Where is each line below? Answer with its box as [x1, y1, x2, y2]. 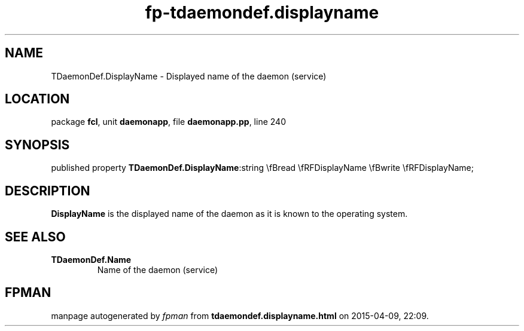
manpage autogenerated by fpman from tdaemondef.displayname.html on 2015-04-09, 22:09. [51, 310, 429, 321]
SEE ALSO [5, 229, 66, 244]
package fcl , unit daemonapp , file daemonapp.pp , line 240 [51, 117, 286, 127]
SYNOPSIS [5, 137, 70, 152]
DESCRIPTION [5, 183, 90, 198]
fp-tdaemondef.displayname [145, 2, 379, 23]
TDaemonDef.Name [51, 254, 132, 265]
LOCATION [5, 91, 70, 107]
